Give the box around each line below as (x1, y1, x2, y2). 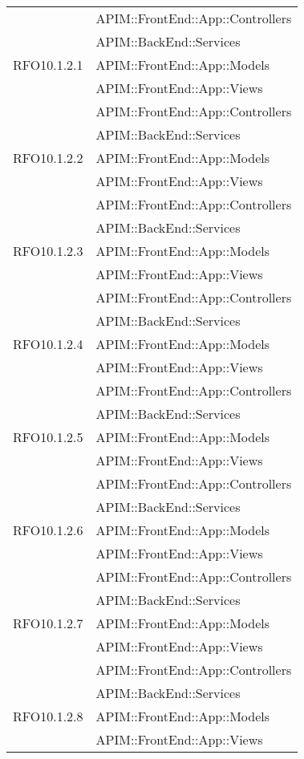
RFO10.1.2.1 (13, 55, 83, 74)
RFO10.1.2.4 (13, 335, 83, 353)
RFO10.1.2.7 (13, 614, 83, 632)
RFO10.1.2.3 (13, 241, 83, 260)
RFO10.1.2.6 (13, 521, 83, 539)
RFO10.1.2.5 (13, 428, 83, 446)
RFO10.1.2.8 (13, 707, 83, 725)
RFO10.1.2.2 (13, 148, 83, 167)
